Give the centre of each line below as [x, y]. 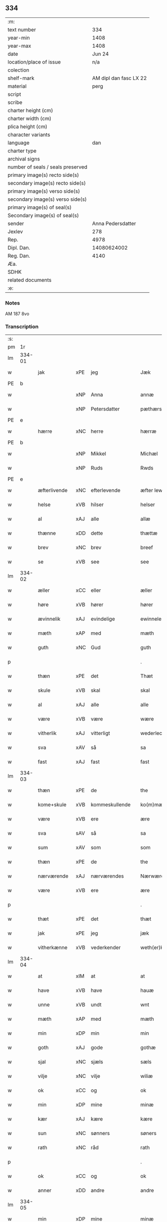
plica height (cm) [28, 126]
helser [148, 505]
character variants [29, 135]
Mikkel [98, 454]
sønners [100, 1134]
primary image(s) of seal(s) [40, 207]
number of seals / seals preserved [48, 167]
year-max [19, 46]
